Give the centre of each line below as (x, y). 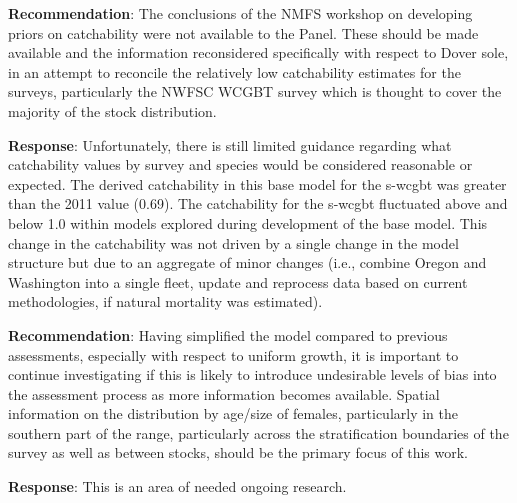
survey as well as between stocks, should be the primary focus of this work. (238, 452)
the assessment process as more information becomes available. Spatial (224, 393)
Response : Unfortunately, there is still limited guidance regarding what (230, 144)
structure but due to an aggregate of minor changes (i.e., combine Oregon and (247, 262)
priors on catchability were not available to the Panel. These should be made (243, 32)
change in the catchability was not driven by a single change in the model (233, 242)
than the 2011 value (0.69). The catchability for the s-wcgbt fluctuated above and (258, 203)
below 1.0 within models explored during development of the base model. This (248, 222)
